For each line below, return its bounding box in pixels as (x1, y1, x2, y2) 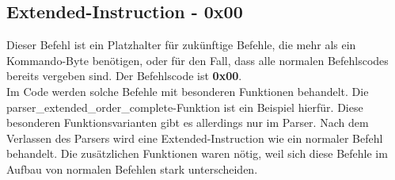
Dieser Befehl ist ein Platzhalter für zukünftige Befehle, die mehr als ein (6, 36, 356, 53)
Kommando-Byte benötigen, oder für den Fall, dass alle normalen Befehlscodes (6, 52, 389, 68)
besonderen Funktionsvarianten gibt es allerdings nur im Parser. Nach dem (6, 114, 369, 131)
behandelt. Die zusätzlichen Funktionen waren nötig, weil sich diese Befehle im (6, 145, 388, 162)
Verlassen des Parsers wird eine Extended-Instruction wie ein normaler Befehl (6, 129, 383, 146)
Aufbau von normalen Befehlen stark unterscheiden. (6, 160, 258, 177)
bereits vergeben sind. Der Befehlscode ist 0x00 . (6, 67, 242, 84)
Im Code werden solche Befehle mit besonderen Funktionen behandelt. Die (6, 82, 369, 99)
